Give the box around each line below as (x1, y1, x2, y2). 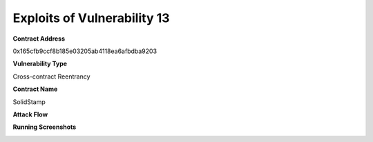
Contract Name (12, 85, 58, 93)
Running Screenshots (12, 123, 77, 131)
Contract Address (12, 34, 66, 43)
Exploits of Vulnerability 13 (12, 10, 170, 26)
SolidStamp (12, 97, 46, 106)
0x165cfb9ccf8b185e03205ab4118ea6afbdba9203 (12, 47, 157, 55)
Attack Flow (12, 110, 48, 119)
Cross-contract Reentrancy (12, 72, 90, 81)
